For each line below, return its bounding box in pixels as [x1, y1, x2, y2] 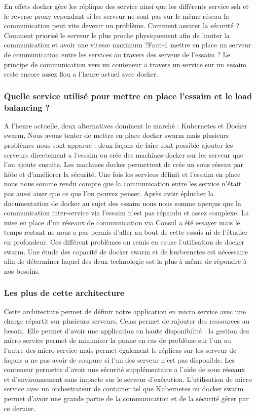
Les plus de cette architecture [4, 287, 125, 299]
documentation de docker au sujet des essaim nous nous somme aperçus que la [4, 198, 241, 208]
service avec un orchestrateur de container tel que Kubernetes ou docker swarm [4, 383, 244, 394]
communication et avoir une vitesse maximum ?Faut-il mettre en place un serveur [4, 40, 251, 50]
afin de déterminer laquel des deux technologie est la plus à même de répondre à [4, 256, 247, 266]
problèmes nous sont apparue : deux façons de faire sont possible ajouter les [4, 140, 233, 150]
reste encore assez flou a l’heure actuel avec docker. [4, 69, 158, 79]
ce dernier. [4, 403, 36, 413]
